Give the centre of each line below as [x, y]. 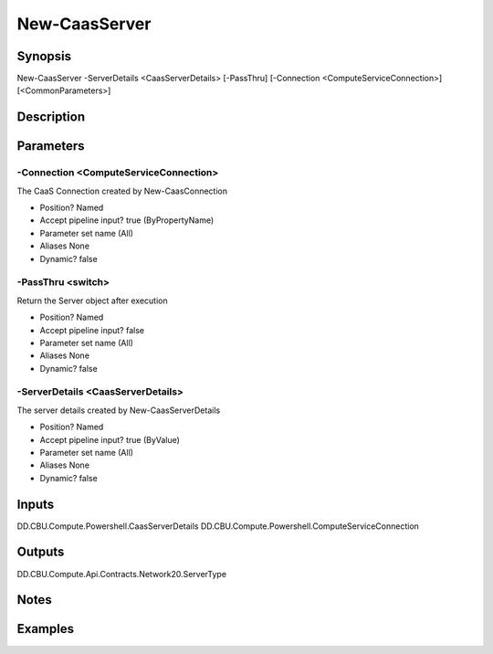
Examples [46, 629]
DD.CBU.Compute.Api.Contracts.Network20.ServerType [122, 574]
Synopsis [44, 56]
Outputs [41, 552]
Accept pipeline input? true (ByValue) [110, 439]
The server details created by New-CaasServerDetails [119, 410]
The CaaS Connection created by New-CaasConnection [122, 191]
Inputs [36, 504]
